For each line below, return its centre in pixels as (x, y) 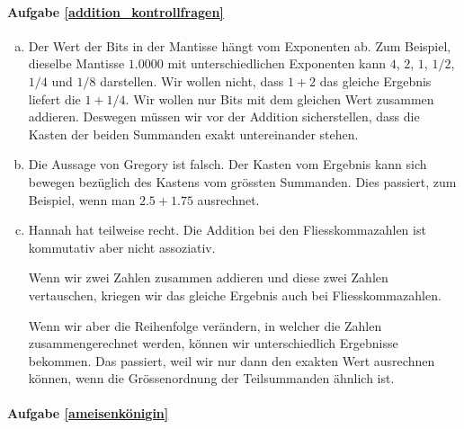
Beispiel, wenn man (82, 199)
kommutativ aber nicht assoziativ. (122, 247)
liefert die (54, 98)
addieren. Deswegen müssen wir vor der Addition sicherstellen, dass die (224, 116)
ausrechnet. (228, 199)
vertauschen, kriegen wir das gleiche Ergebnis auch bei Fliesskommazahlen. (235, 295)
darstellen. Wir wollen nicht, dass (192, 80)
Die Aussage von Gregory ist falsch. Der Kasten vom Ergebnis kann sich (228, 164)
